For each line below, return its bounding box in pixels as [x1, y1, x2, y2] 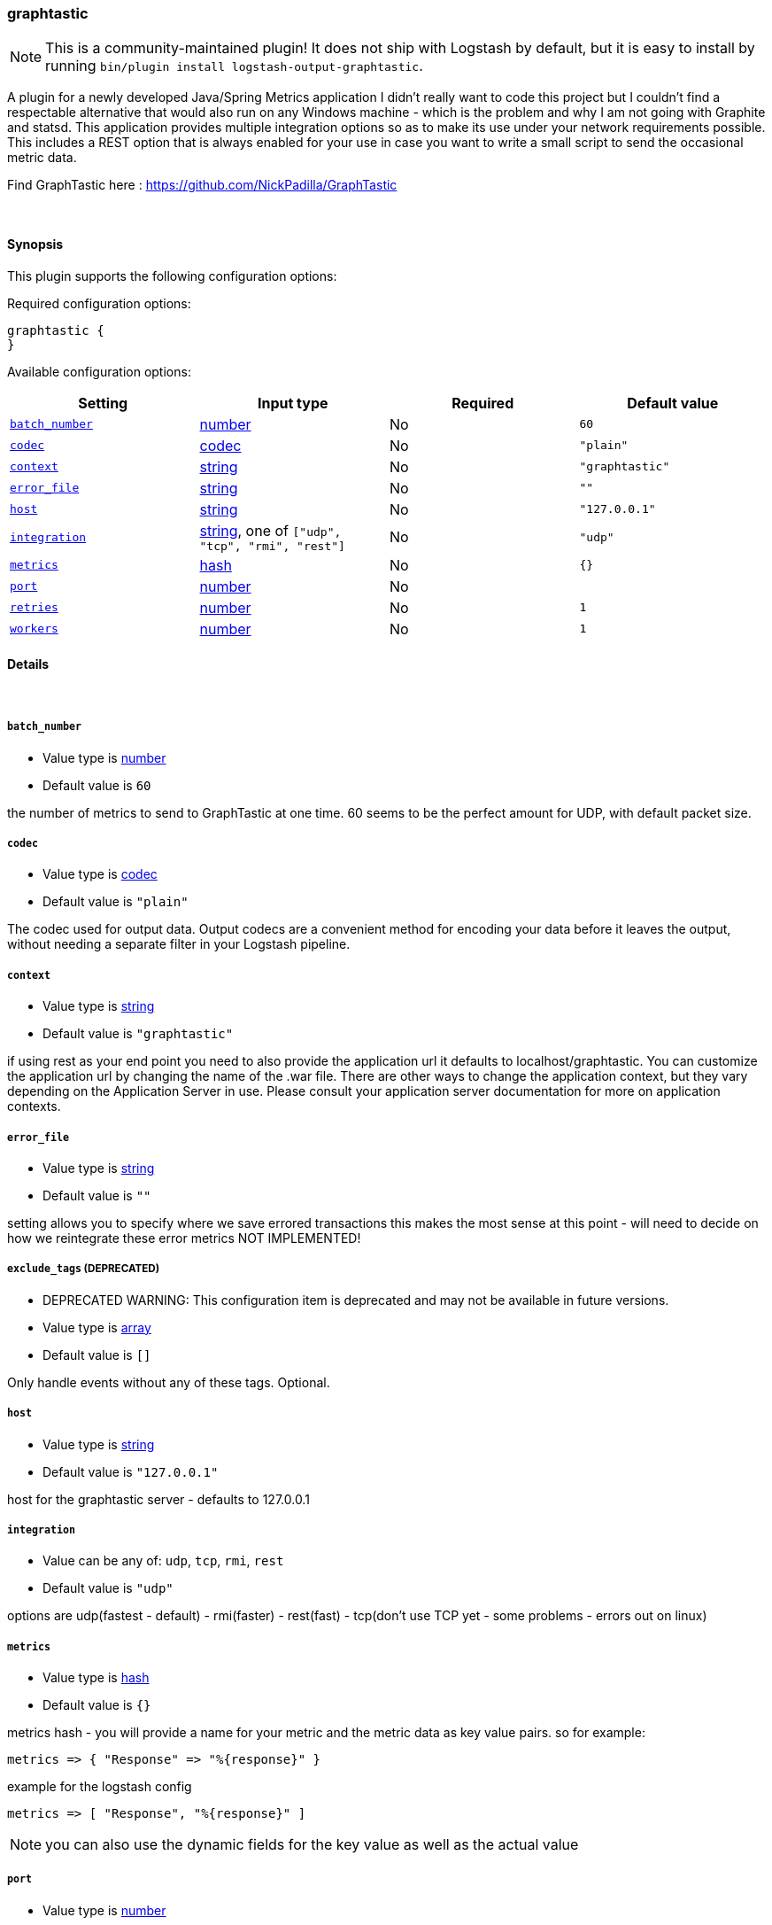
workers [10, 622, 58, 636]
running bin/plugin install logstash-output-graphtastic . [45, 57, 423, 75]
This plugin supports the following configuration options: [7, 268, 337, 283]
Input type [257, 393, 328, 412]
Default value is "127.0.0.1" [42, 1463, 219, 1479]
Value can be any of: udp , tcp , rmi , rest [42, 1553, 284, 1569]
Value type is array [42, 1319, 151, 1335]
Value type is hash [42, 1670, 150, 1686]
